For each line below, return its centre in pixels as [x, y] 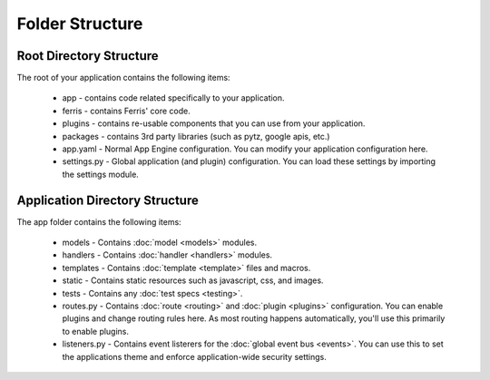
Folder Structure [80, 24]
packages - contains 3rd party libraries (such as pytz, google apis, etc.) [196, 136]
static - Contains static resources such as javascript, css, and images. [193, 280]
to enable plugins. [96, 331]
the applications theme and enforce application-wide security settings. [194, 356]
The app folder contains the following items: [99, 221]
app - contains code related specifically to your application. [173, 98]
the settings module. [101, 174]
